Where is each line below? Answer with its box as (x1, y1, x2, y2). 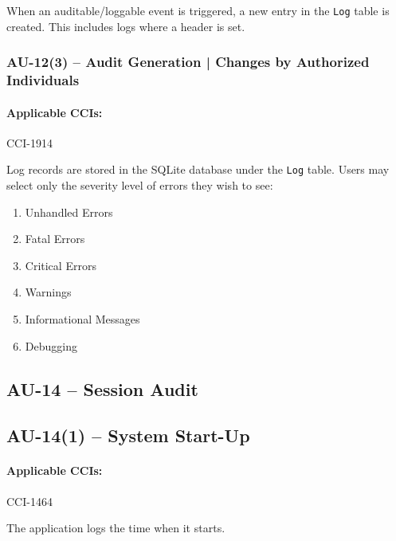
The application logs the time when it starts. (6, 519, 225, 536)
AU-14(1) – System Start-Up (6, 423, 250, 448)
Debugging (25, 337, 77, 354)
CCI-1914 (6, 134, 53, 151)
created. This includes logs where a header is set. (6, 18, 245, 34)
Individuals (6, 70, 80, 90)
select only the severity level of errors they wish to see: (6, 177, 273, 194)
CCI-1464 (6, 492, 53, 509)
